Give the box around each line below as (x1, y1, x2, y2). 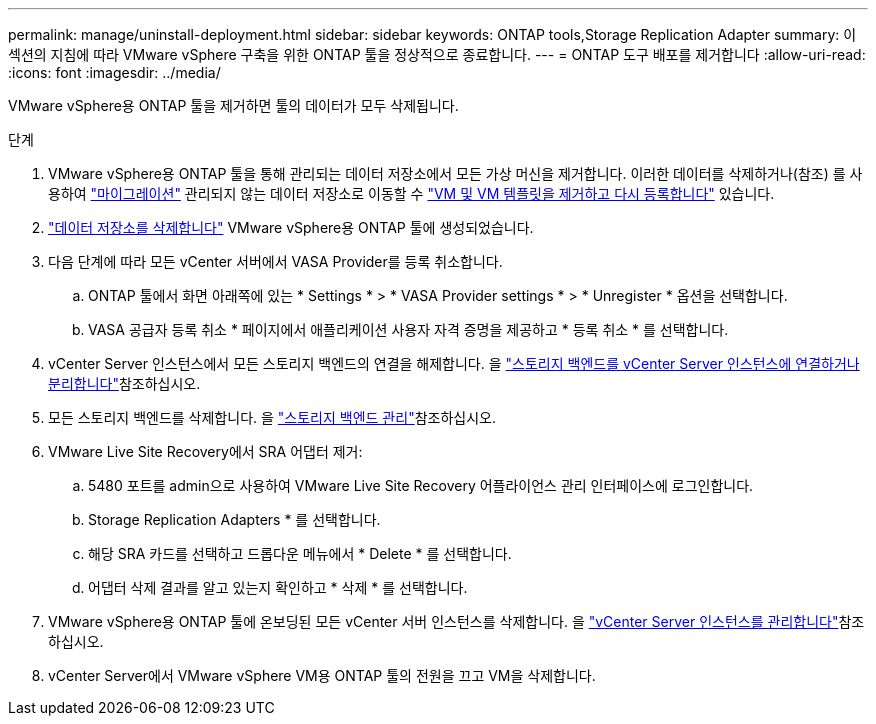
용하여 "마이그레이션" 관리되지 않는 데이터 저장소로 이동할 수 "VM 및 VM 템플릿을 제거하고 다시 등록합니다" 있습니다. (48, 185, 775, 202)
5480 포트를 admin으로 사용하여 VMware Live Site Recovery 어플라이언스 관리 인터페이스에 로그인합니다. (88, 477, 754, 494)
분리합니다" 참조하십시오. (48, 375, 201, 392)
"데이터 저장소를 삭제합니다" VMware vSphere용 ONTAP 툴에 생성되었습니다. (48, 219, 534, 236)
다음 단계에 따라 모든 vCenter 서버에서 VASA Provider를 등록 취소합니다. (48, 253, 503, 270)
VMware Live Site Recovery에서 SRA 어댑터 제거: (48, 443, 363, 460)
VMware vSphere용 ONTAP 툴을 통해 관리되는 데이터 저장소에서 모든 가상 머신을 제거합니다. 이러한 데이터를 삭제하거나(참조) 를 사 (48, 165, 863, 182)
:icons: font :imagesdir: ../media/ (8, 64, 221, 81)
